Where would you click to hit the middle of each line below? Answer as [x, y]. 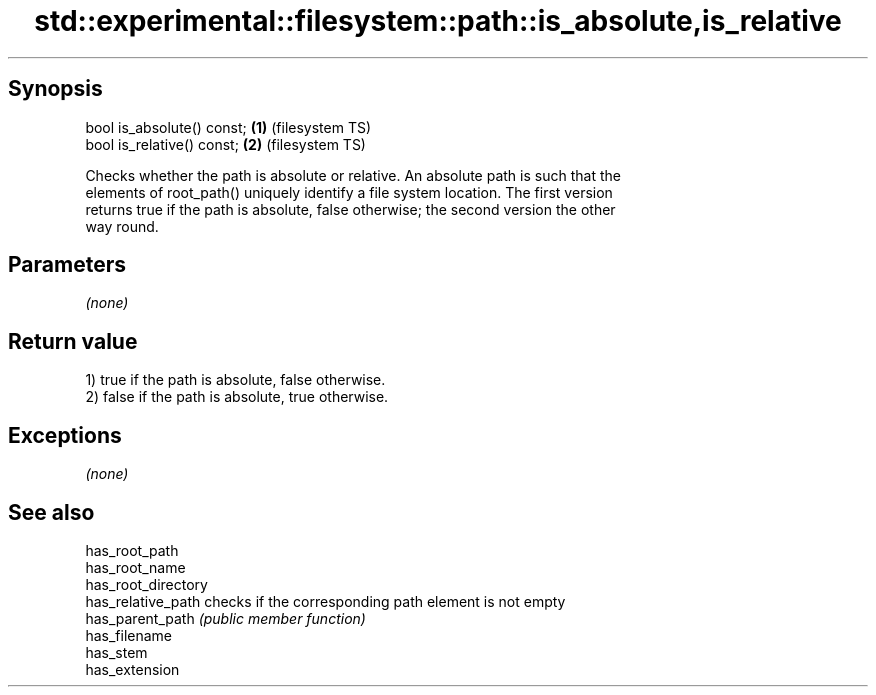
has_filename [128, 635]
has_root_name [135, 567]
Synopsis [55, 89]
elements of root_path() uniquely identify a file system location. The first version [349, 192]
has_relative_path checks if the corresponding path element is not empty [325, 601]
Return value [73, 341]
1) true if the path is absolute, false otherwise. [235, 380]
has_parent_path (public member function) [225, 618]
